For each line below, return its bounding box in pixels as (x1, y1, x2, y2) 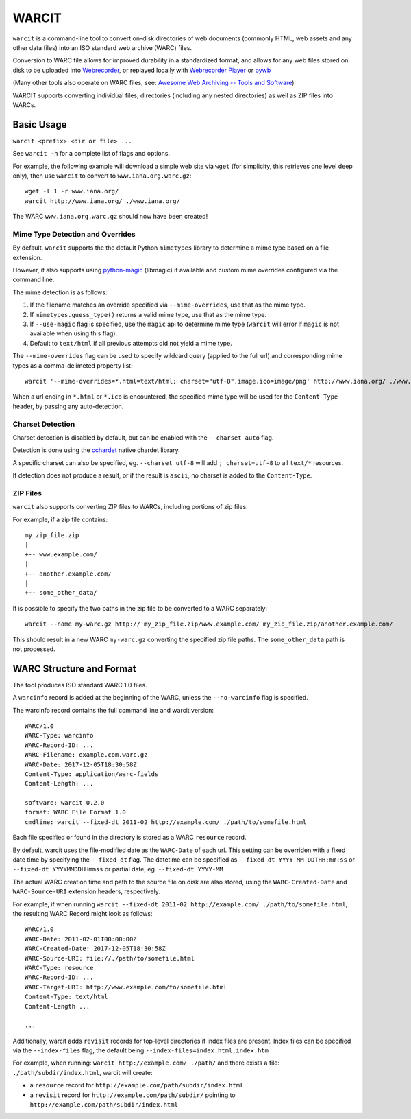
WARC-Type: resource (25, 964, 94, 971)
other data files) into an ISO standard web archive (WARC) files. (12, 43, 192, 51)
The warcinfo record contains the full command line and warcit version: (12, 706, 214, 714)
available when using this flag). (29, 329, 118, 338)
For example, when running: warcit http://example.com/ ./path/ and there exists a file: (12, 1059, 280, 1067)
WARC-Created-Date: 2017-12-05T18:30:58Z (25, 945, 166, 953)
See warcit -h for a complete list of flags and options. (12, 150, 171, 158)
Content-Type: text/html (25, 993, 108, 1001)
